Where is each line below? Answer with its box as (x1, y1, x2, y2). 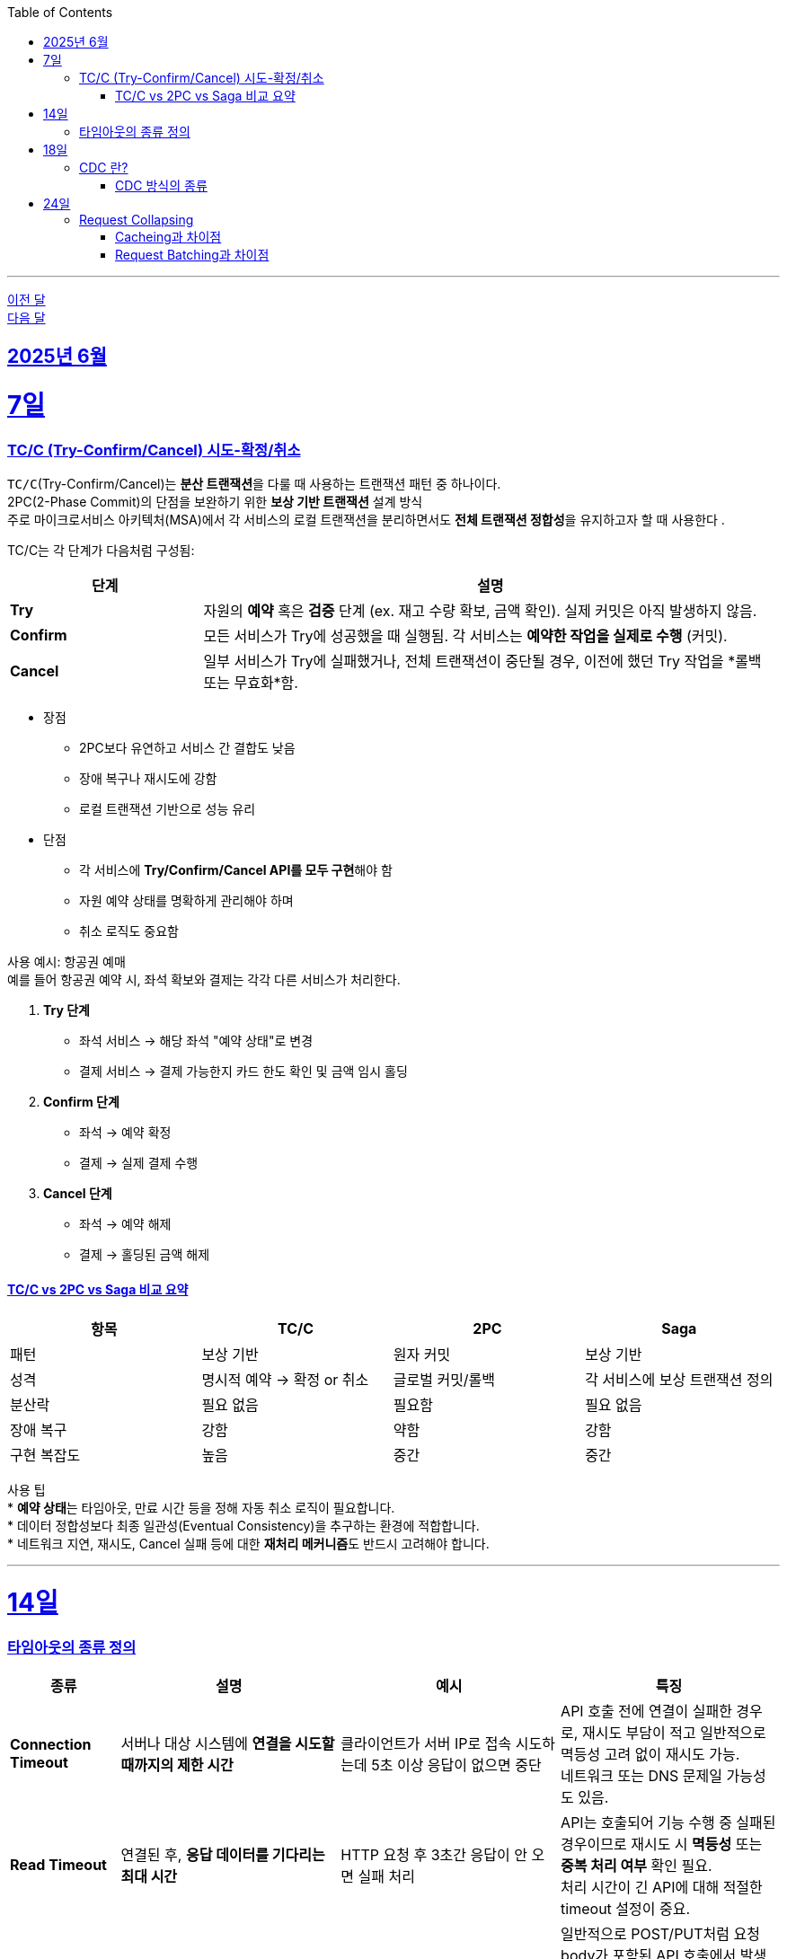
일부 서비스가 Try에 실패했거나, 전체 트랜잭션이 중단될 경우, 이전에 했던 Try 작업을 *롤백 (203, 652, 762, 671)
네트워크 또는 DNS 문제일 (561, 1767, 722, 1786)
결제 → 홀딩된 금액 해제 (79, 1247, 210, 1263)
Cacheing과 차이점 (115, 229, 222, 244)
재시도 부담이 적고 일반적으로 (581, 1724, 766, 1743)
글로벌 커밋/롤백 (393, 1370, 496, 1389)
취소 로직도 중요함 (79, 923, 179, 940)
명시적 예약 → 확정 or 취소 (201, 1370, 369, 1389)
